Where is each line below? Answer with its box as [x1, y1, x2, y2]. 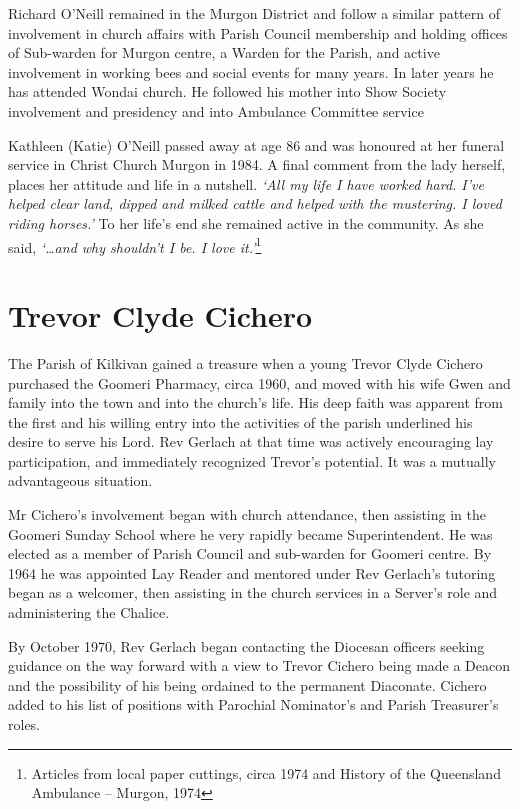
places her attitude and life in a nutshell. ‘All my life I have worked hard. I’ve [8, 173, 484, 194]
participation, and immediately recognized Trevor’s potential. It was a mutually [8, 450, 496, 471]
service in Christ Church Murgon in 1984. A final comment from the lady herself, [8, 154, 506, 175]
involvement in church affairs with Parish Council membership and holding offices [8, 22, 508, 43]
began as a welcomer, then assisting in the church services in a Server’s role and [8, 582, 498, 603]
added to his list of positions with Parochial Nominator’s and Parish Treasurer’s [8, 694, 499, 715]
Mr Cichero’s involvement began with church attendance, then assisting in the [8, 504, 486, 525]
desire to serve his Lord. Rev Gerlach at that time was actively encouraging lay [8, 431, 494, 452]
